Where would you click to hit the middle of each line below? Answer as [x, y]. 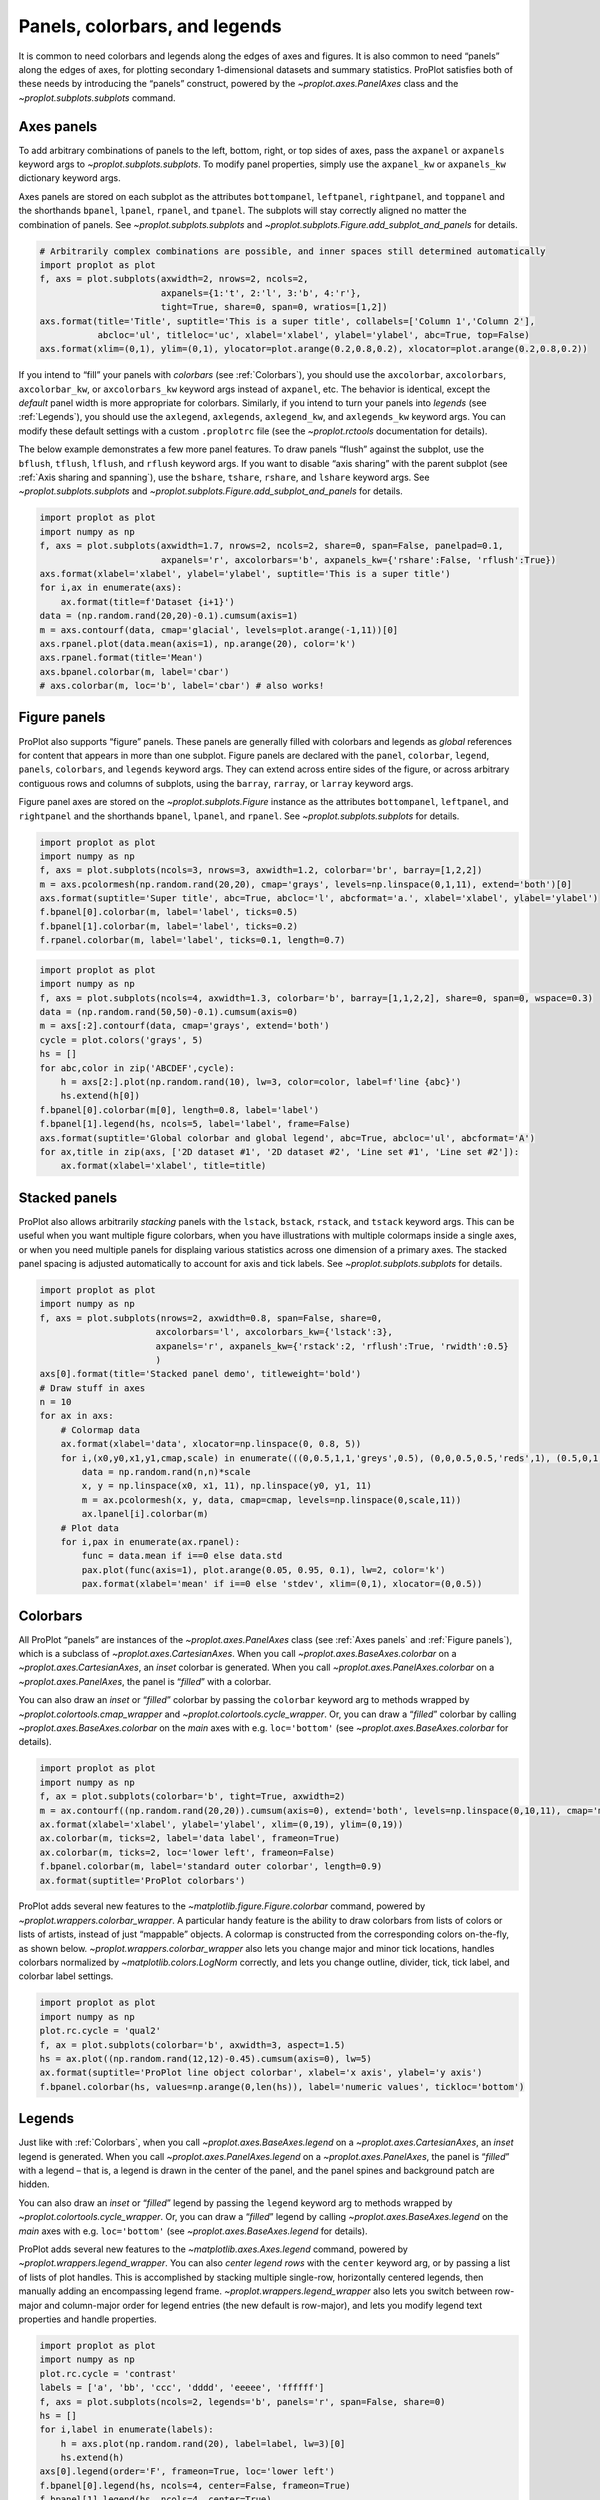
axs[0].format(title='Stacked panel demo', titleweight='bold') [200, 1374]
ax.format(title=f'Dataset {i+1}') [147, 601]
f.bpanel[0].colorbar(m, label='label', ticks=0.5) [169, 912]
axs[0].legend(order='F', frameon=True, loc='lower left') [187, 2471]
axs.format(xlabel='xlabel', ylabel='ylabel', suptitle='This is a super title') [245, 573]
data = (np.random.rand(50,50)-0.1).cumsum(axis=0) [169, 1011]
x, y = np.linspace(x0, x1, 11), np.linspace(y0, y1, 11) [226, 1486]
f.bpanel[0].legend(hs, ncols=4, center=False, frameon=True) [195, 2485]
